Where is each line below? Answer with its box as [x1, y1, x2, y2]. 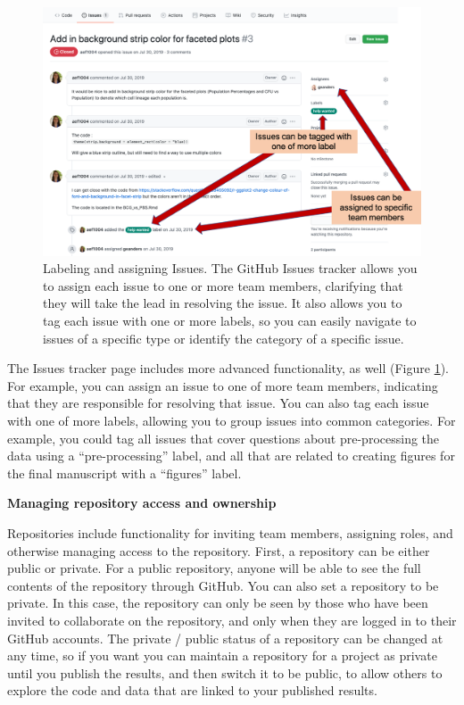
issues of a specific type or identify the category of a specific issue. [43, 328, 404, 347]
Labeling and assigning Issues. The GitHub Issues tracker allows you [43, 259, 418, 278]
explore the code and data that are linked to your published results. [7, 681, 377, 700]
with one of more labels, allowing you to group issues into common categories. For [7, 411, 456, 429]
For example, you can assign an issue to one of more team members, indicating [7, 376, 438, 394]
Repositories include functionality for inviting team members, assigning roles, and [7, 523, 453, 542]
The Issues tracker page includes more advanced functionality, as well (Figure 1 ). [7, 359, 449, 377]
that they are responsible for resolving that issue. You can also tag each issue [7, 394, 429, 412]
